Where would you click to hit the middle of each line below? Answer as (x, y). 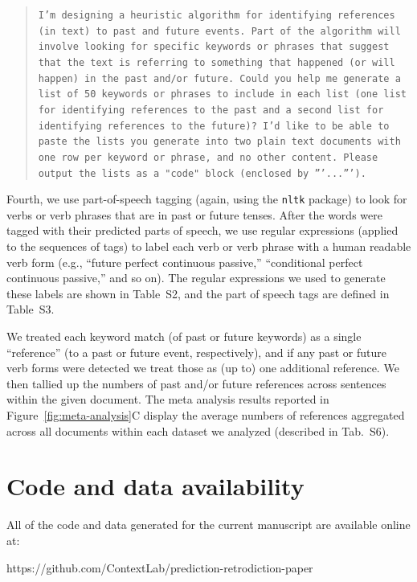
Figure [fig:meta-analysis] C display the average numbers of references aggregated (206, 415)
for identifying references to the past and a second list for (211, 110)
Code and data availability (155, 486)
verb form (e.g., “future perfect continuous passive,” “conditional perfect (185, 262)
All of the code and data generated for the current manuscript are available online (208, 525)
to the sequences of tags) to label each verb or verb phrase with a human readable (209, 246)
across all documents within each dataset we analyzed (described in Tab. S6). (198, 430)
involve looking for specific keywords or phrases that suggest (214, 47)
